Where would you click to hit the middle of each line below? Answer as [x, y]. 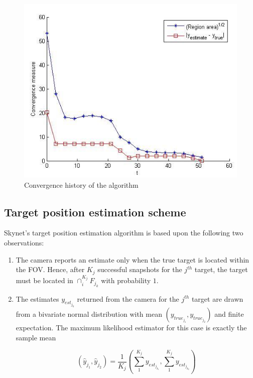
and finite [229, 314]
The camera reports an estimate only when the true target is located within [133, 259]
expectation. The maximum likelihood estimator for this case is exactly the [131, 328]
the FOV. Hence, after [50, 269]
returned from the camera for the [128, 298]
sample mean [36, 337]
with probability [126, 280]
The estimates [37, 298]
